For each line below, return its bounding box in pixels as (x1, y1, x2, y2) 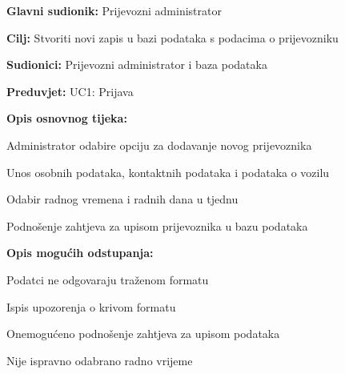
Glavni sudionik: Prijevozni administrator (6, 2, 222, 18)
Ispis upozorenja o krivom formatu (6, 298, 176, 315)
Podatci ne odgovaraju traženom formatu (6, 271, 209, 288)
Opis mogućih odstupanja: (6, 244, 154, 261)
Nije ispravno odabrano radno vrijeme (6, 352, 193, 368)
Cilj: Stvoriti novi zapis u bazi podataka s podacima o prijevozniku (6, 29, 339, 46)
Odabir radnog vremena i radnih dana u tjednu (6, 191, 239, 207)
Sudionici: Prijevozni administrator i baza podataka (6, 56, 267, 73)
